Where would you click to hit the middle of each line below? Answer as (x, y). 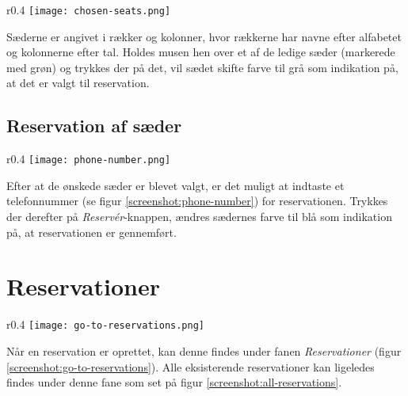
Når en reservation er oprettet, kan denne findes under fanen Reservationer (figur (204, 351)
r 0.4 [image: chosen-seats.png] (89, 10)
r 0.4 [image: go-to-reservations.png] (105, 324)
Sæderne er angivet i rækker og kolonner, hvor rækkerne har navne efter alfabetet (204, 36)
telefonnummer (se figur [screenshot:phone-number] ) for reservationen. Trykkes (197, 201)
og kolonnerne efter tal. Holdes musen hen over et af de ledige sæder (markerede (201, 52)
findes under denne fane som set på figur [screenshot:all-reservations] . (174, 382)
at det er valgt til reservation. (78, 83)
